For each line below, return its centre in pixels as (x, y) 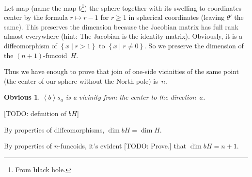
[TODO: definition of (35, 113)
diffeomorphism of (31, 46)
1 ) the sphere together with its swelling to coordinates (161, 7)
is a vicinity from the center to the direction (131, 97)
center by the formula (36, 17)
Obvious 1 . (22, 97)
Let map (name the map (40, 7)
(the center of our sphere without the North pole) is (81, 81)
